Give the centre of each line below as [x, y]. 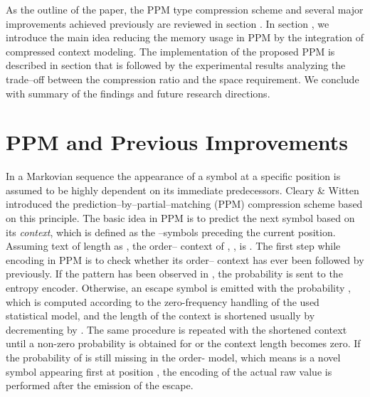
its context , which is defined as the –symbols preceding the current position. [171, 232]
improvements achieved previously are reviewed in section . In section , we [168, 23]
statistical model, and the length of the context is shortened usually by [160, 316]
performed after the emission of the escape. [100, 385]
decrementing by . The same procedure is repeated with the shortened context [176, 329]
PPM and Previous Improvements [177, 142]
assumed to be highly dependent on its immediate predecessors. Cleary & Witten [183, 190]
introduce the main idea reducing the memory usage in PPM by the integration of [185, 37]
